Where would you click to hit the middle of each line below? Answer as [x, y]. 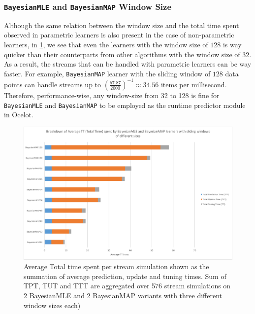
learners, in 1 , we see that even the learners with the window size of [106, 44]
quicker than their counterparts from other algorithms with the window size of [122, 54]
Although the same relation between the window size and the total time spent [122, 25]
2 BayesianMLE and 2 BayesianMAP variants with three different [123, 295]
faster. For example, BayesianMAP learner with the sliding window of [107, 73]
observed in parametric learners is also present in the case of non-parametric [119, 35]
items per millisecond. [194, 84]
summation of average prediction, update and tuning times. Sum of [125, 276]
